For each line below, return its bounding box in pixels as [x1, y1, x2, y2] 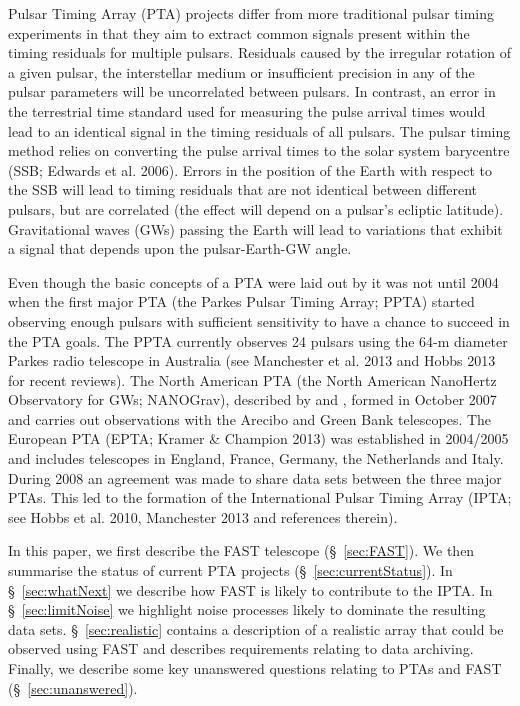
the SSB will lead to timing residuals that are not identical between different [8, 179, 478, 200]
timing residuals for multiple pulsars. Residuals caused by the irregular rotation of [8, 42, 512, 63]
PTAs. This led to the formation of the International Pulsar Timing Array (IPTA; [8, 487, 512, 508]
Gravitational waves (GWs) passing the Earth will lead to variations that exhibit [8, 218, 503, 239]
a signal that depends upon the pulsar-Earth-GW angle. [8, 238, 352, 259]
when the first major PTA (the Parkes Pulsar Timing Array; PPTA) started [8, 291, 475, 312]
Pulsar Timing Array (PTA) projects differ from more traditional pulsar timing [8, 3, 494, 23]
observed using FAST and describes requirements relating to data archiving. [8, 638, 474, 659]
